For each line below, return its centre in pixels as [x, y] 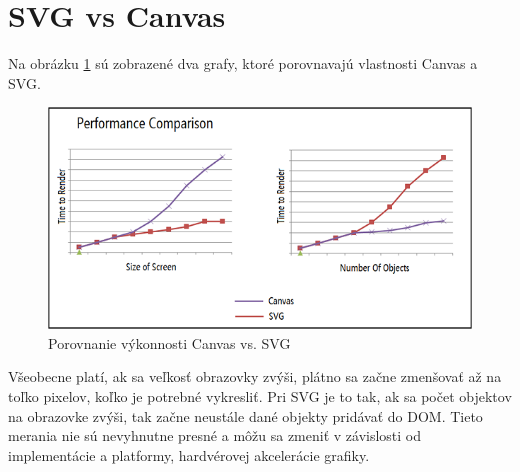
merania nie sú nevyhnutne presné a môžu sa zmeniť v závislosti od [215, 435]
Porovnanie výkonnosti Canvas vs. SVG [169, 342]
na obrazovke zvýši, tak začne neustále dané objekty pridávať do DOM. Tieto [245, 415]
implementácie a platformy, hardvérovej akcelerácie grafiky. [189, 454]
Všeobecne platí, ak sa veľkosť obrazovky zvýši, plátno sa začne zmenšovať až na [255, 376]
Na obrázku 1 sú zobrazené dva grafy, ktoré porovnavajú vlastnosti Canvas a [243, 63]
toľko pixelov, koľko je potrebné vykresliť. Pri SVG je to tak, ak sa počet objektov [260, 395]
